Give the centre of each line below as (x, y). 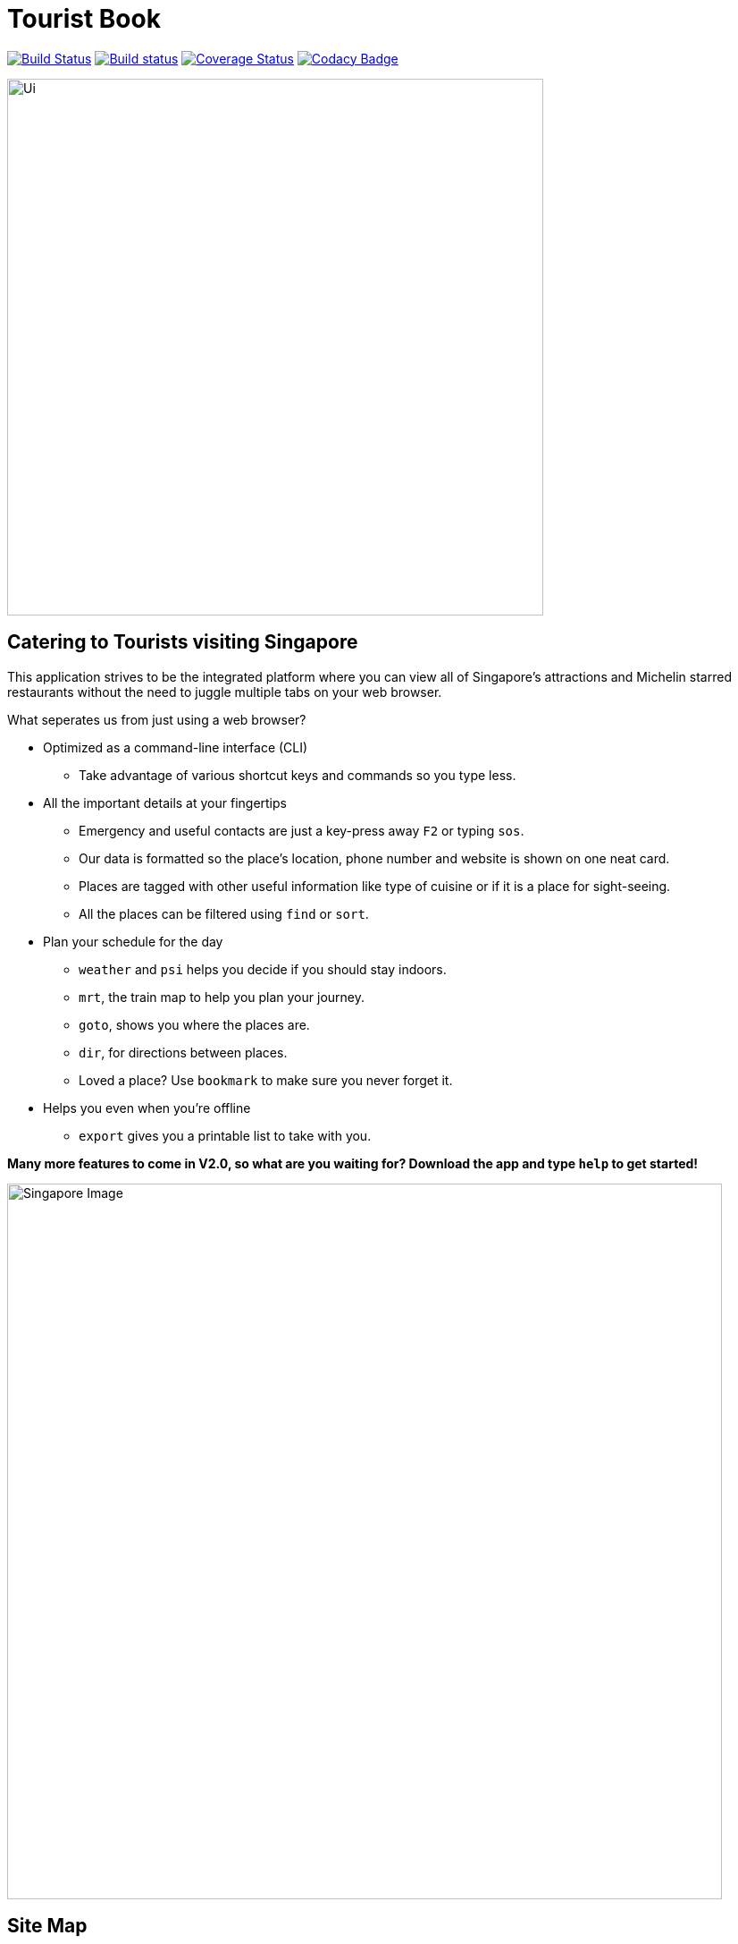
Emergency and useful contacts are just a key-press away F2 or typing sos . (302, 830)
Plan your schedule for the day (133, 941)
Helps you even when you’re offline (147, 1108)
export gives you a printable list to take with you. (225, 1135)
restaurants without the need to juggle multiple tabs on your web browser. (225, 692)
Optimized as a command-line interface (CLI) (176, 747)
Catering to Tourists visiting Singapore (183, 642)
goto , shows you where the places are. (194, 1024)
